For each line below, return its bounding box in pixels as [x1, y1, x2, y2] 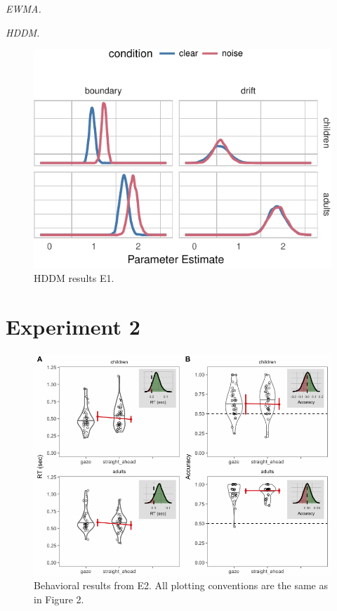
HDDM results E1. [34, 270, 114, 285]
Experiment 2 [6, 311, 140, 340]
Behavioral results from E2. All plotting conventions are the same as [34, 578, 328, 593]
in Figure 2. [34, 591, 84, 606]
